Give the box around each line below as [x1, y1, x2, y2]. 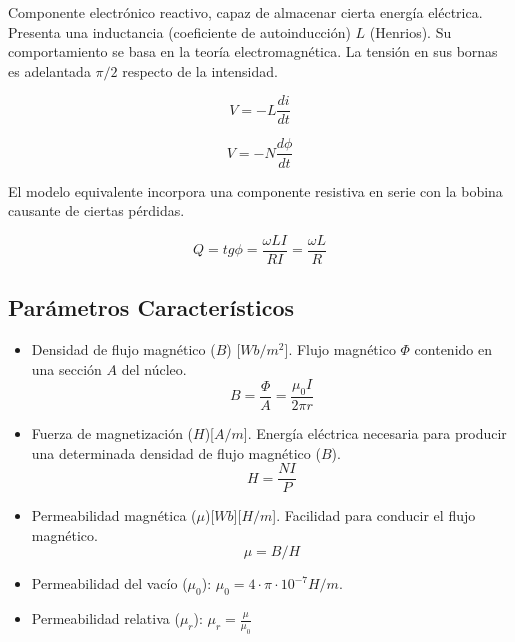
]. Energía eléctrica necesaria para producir [243, 422, 507, 443]
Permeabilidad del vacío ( [31, 573, 188, 594]
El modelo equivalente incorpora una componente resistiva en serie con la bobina [8, 180, 503, 201]
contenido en [414, 338, 492, 359]
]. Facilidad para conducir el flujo [272, 505, 476, 526]
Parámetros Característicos [8, 292, 295, 323]
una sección [31, 358, 102, 379]
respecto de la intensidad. [122, 60, 278, 81]
